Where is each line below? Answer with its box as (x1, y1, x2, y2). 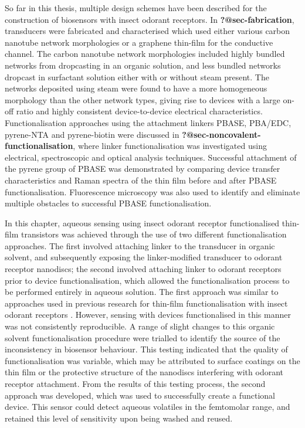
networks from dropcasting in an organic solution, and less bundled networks (5, 59, 281, 71)
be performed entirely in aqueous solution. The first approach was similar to (5, 286, 279, 298)
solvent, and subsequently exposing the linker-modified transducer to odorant (5, 251, 283, 263)
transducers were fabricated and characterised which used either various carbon (5, 25, 290, 37)
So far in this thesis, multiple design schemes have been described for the (5, 2, 267, 13)
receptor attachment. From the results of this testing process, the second (5, 378, 266, 389)
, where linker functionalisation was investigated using (73, 140, 267, 152)
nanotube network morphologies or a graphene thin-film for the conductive (5, 36, 273, 48)
